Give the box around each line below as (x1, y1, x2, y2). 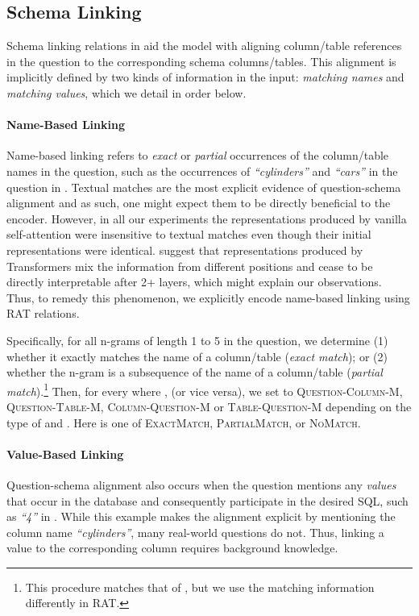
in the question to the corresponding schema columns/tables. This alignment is (6, 52, 396, 69)
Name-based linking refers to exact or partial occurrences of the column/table (6, 147, 389, 164)
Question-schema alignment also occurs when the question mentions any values (6, 476, 396, 493)
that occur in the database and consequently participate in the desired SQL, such (6, 492, 409, 509)
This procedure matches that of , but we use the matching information (25, 578, 375, 595)
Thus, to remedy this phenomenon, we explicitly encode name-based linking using (6, 289, 410, 306)
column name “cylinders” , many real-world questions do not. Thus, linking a (6, 523, 384, 540)
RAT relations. (6, 305, 80, 322)
